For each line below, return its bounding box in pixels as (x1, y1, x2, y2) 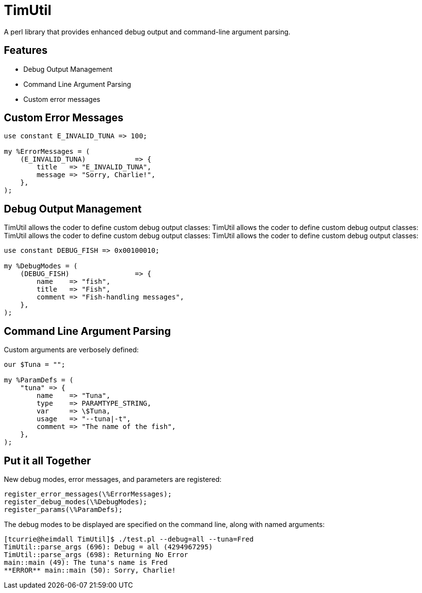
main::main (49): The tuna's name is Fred (4, 558, 168, 566)
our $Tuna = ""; (4, 361, 66, 369)
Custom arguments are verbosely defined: (4, 346, 139, 354)
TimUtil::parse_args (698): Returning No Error (4, 550, 188, 559)
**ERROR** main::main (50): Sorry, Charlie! (4, 566, 176, 574)
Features (4, 44, 48, 57)
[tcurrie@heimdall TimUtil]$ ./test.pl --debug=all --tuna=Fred (4, 535, 254, 543)
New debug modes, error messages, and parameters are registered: (4, 475, 222, 483)
